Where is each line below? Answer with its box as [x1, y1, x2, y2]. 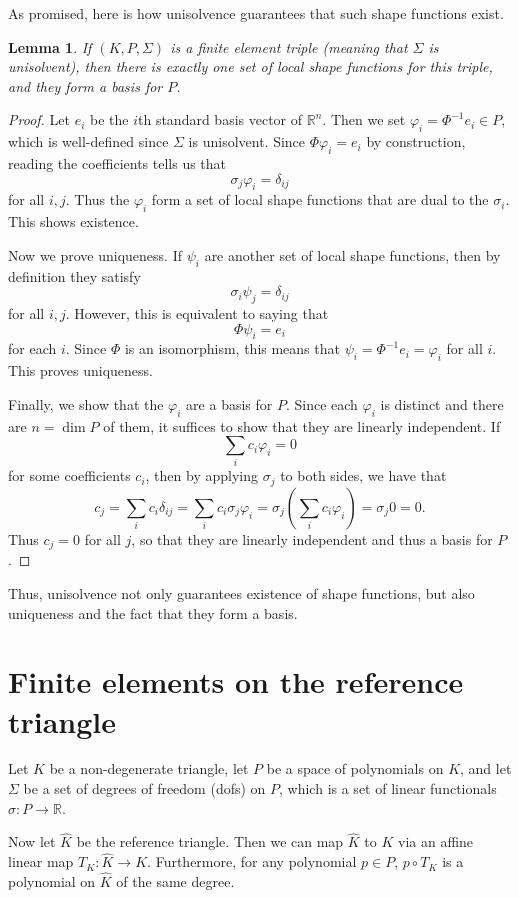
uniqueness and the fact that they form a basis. [8, 602, 298, 623]
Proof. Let [8, 109, 70, 130]
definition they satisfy [8, 265, 141, 286]
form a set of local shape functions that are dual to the [151, 189, 489, 210]
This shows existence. [8, 211, 139, 232]
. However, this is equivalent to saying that [65, 302, 329, 323]
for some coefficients [8, 465, 131, 486]
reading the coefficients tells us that [8, 152, 227, 173]
